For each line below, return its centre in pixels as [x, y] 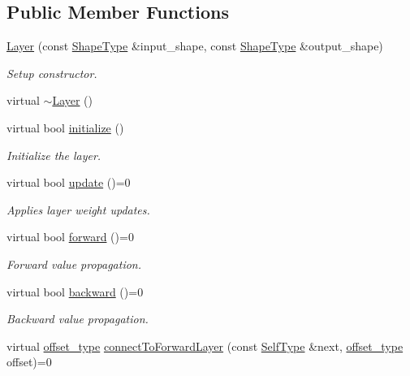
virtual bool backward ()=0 [75, 291]
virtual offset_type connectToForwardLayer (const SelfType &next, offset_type [205, 346]
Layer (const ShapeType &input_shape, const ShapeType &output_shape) [195, 46]
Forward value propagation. [74, 264]
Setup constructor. [52, 73]
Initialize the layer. [54, 155]
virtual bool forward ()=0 [70, 237]
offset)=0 [29, 362]
